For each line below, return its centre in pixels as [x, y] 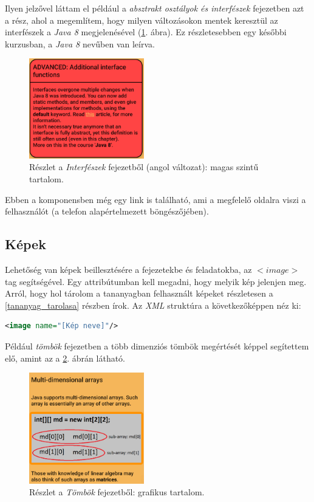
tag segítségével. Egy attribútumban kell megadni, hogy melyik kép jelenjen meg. [156, 281]
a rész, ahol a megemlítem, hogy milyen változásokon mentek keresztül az [142, 20]
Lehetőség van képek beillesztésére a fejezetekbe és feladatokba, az [128, 269]
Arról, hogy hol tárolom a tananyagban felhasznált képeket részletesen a [139, 293]
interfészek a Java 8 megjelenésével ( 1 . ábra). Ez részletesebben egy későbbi [146, 32]
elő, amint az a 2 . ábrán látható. [65, 358]
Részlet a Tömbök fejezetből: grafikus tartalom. [117, 492]
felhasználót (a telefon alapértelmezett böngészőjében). [107, 211]
